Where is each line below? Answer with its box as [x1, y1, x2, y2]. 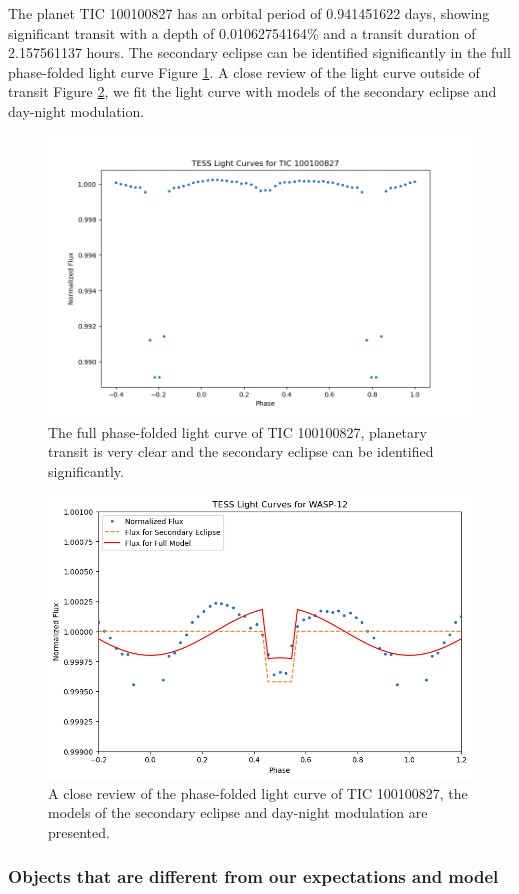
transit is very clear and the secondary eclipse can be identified [48, 441, 434, 462]
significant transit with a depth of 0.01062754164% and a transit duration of [8, 22, 476, 43]
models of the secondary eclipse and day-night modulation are [48, 802, 428, 823]
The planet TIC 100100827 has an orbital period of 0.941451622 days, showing [8, 3, 490, 23]
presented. [48, 821, 110, 842]
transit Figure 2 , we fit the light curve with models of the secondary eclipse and [8, 81, 497, 102]
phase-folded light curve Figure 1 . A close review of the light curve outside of [8, 61, 480, 82]
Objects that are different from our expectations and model [8, 864, 499, 889]
